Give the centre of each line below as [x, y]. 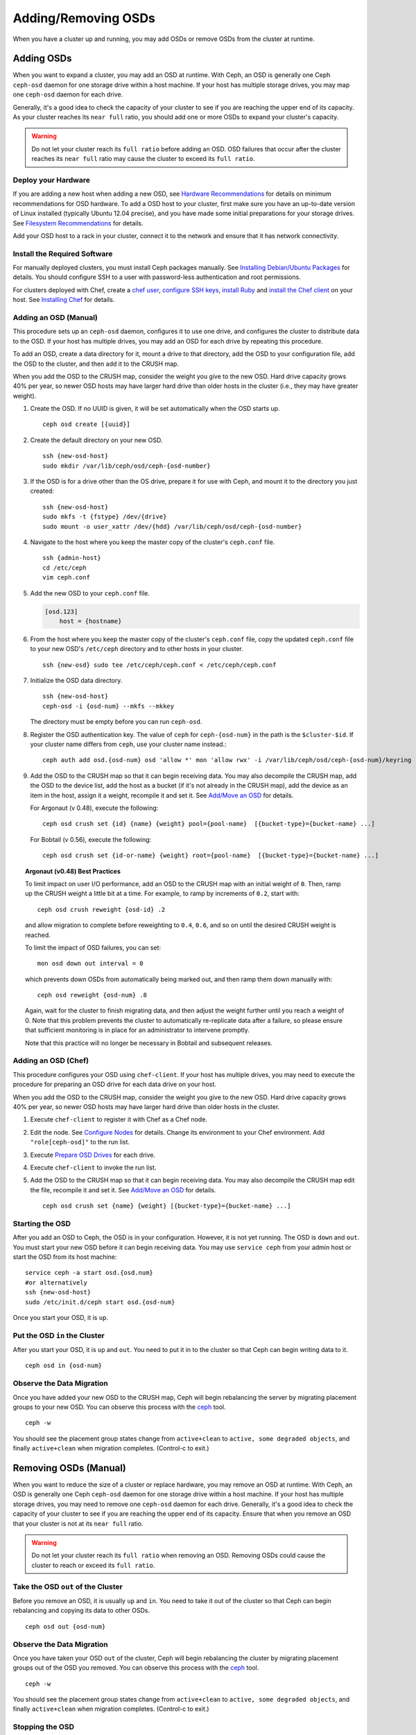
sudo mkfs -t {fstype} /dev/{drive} [105, 517]
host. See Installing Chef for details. [64, 300]
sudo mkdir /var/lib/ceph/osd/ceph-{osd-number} [127, 466]
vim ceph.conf [66, 577]
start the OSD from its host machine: [65, 1257]
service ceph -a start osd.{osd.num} [89, 1273]
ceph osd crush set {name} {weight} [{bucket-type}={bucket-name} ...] [167, 1206]
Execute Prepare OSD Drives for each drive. [93, 1155]
